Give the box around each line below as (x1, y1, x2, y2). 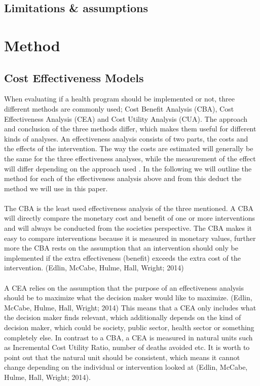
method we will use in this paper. (4, 183, 108, 193)
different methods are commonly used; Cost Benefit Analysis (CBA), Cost (4, 103, 234, 114)
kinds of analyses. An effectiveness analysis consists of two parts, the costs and (4, 133, 248, 144)
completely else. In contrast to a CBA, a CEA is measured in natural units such (4, 332, 253, 342)
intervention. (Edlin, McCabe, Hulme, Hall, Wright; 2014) (4, 262, 184, 273)
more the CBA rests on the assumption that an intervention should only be (4, 242, 238, 253)
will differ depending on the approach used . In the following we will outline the (4, 163, 252, 173)
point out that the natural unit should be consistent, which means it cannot (4, 352, 240, 362)
